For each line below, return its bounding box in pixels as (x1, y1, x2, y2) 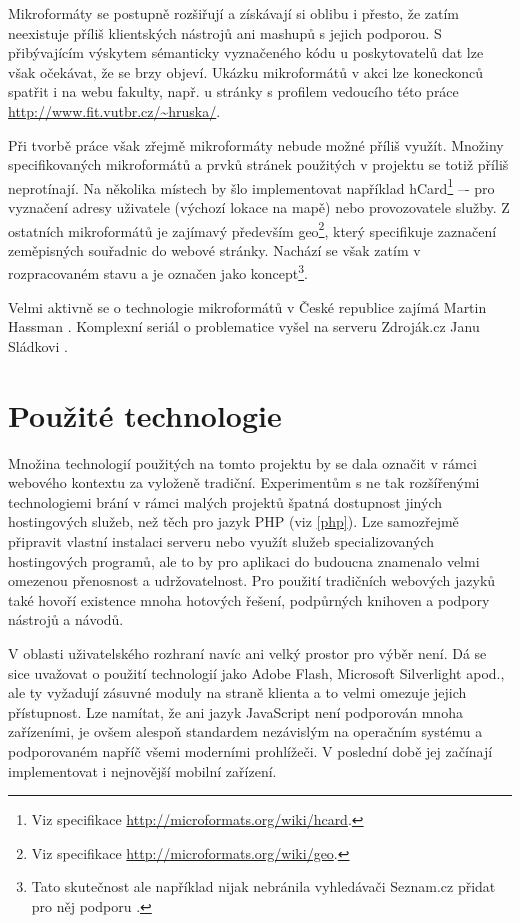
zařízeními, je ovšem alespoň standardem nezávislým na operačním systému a (8, 721, 483, 742)
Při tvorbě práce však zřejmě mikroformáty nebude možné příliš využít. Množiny (8, 134, 504, 155)
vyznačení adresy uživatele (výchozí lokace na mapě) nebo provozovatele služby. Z (8, 197, 510, 217)
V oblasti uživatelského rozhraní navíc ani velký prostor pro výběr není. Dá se (8, 642, 487, 663)
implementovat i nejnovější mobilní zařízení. (8, 760, 277, 781)
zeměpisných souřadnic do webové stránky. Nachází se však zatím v (8, 239, 421, 260)
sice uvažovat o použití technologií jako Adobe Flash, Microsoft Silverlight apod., (8, 662, 505, 683)
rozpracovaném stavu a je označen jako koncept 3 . (8, 260, 308, 284)
